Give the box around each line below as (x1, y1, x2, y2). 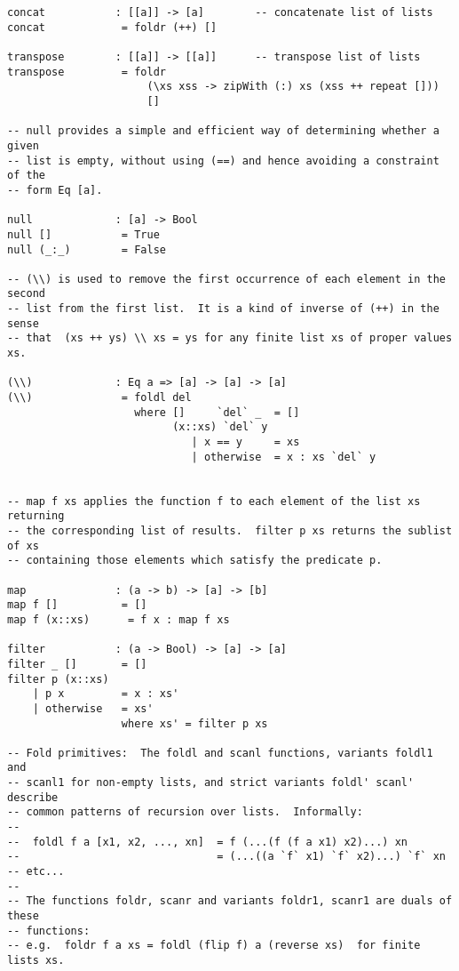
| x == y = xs (191, 436, 300, 449)
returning (7, 510, 65, 523)
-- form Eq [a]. (7, 183, 103, 197)
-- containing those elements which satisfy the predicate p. (7, 554, 383, 567)
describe (7, 790, 59, 804)
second (7, 287, 45, 301)
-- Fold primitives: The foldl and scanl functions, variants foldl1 (7, 746, 433, 759)
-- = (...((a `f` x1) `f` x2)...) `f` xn (7, 850, 446, 863)
